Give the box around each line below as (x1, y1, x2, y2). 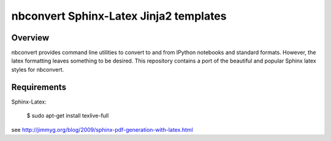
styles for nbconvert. (11, 66, 64, 73)
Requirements (11, 82, 67, 92)
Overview (11, 32, 50, 43)
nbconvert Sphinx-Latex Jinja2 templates (11, 9, 227, 23)
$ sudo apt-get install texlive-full (26, 112, 109, 120)
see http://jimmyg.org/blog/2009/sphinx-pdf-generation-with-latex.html (11, 126, 193, 133)
